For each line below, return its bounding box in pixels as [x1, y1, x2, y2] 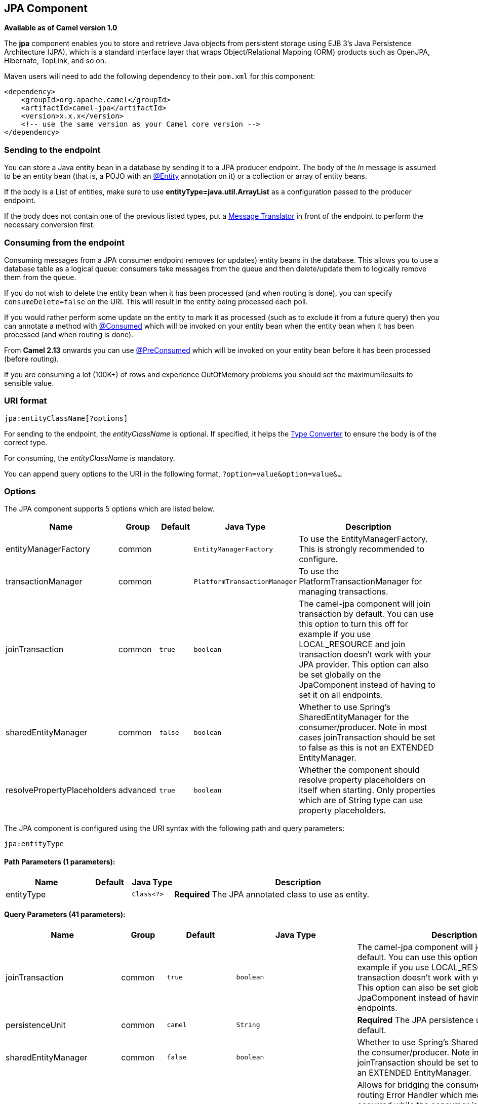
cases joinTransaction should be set [299, 732, 435, 743]
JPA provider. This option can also [299, 659, 429, 670]
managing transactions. [299, 586, 388, 597]
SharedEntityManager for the [299, 712, 409, 723]
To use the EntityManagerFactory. [299, 534, 428, 544]
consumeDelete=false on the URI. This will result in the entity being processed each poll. [4, 297, 308, 306]
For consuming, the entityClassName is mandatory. [4, 453, 175, 462]
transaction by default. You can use [299, 609, 434, 619]
